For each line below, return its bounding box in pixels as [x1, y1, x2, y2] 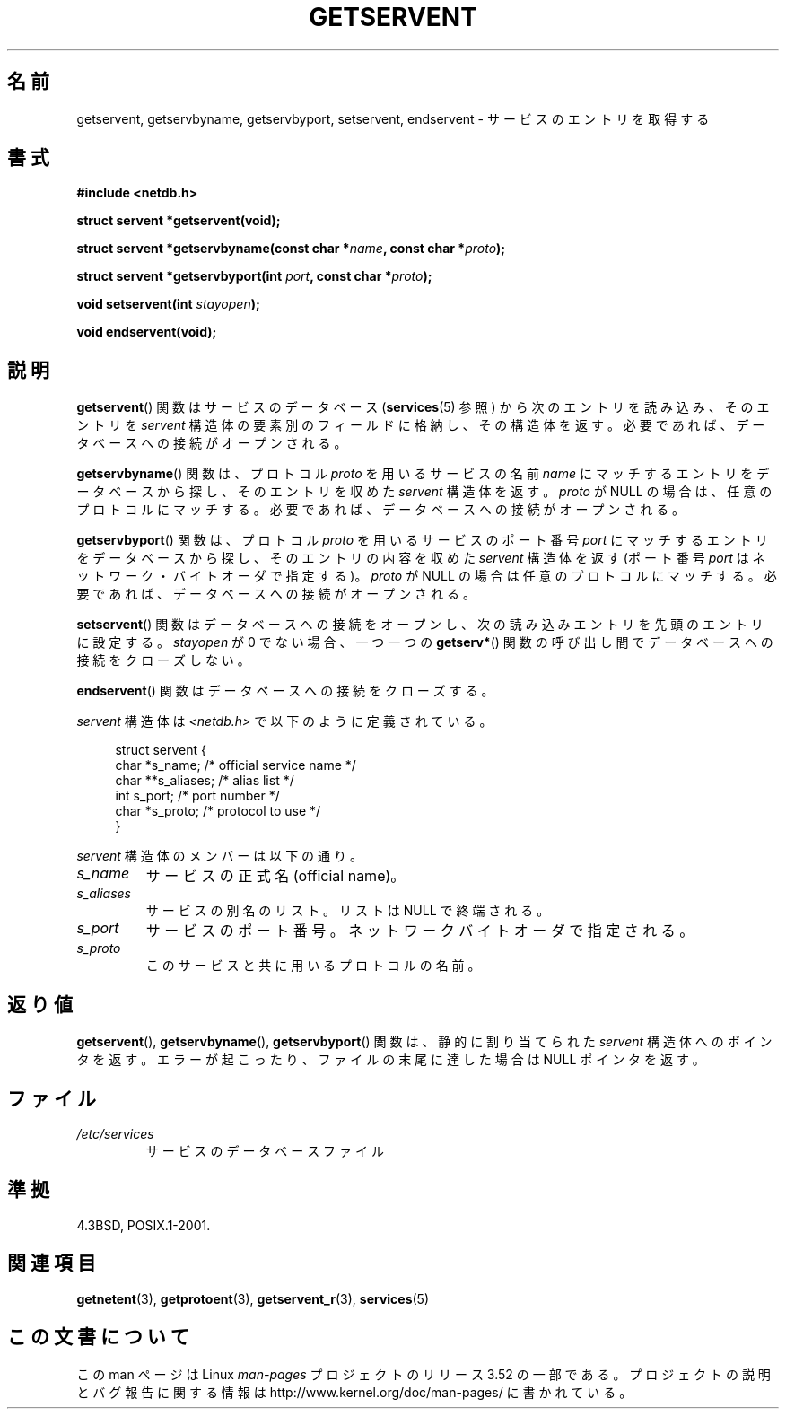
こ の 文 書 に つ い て [7, 1325, 189, 1349]
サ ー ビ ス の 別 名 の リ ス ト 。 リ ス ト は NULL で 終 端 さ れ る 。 [145, 903, 550, 919]
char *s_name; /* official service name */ [115, 757, 356, 774]
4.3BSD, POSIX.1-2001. [76, 1217, 211, 1233]
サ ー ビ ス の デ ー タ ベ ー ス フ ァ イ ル [145, 1142, 384, 1158]
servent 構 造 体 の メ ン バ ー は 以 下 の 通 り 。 [76, 848, 362, 864]
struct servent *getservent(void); [76, 213, 281, 229]
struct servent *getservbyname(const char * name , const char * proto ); [76, 240, 506, 257]
